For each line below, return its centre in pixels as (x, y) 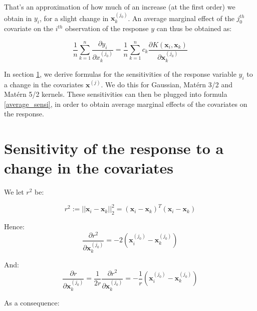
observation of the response (107, 28)
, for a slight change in (74, 18)
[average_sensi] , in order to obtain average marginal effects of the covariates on (126, 104)
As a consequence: (32, 302)
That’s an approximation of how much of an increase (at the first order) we (120, 7)
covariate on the (29, 28)
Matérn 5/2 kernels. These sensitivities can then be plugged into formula (116, 94)
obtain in (18, 18)
